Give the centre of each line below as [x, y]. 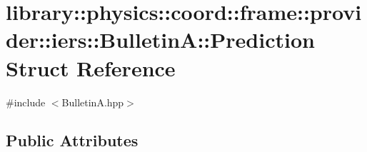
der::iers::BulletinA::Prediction [160, 40]
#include [26, 102]
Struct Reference [91, 67]
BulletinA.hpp [93, 102]
